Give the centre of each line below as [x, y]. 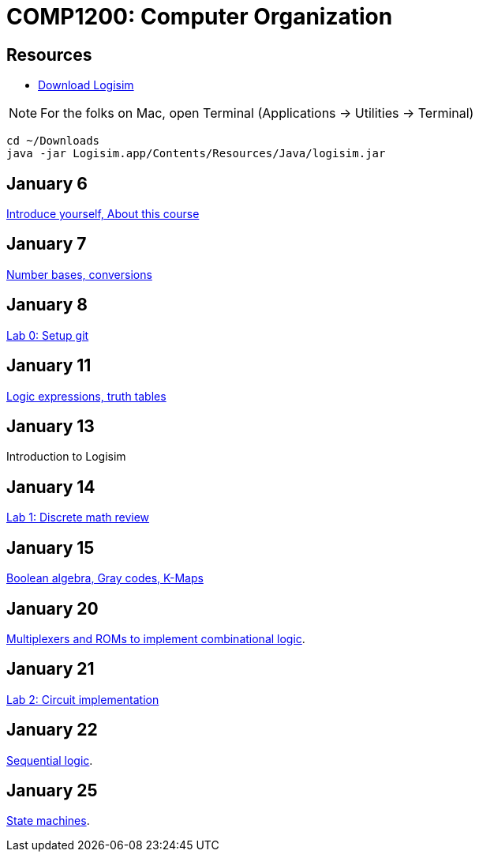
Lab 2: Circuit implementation [83, 699]
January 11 [49, 366]
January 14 [51, 487]
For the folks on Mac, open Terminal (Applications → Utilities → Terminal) [257, 113]
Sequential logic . [50, 760]
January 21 [51, 669]
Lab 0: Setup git [48, 335]
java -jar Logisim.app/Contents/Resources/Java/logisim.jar [196, 154]
